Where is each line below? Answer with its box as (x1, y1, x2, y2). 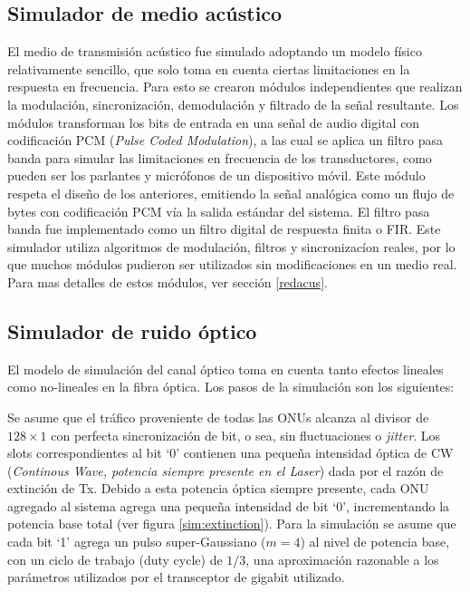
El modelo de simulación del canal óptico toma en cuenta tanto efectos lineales (7, 359, 444, 378)
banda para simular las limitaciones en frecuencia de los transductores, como (7, 148, 432, 167)
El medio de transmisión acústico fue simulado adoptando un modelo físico (7, 42, 422, 61)
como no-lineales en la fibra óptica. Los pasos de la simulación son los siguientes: (7, 377, 455, 396)
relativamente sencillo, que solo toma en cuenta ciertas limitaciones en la (7, 59, 410, 78)
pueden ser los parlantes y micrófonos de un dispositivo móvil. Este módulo (7, 166, 426, 185)
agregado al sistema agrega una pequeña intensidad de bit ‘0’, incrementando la (7, 496, 450, 515)
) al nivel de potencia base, (300, 532, 450, 551)
